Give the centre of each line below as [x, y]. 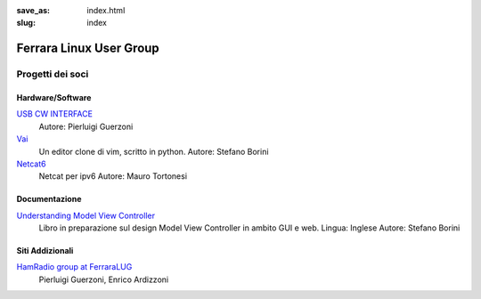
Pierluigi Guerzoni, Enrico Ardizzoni [104, 279]
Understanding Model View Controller [86, 215]
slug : [26, 23]
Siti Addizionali [45, 251]
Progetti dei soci [53, 74]
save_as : [33, 10]
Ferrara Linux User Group [88, 48]
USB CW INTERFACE [55, 114]
